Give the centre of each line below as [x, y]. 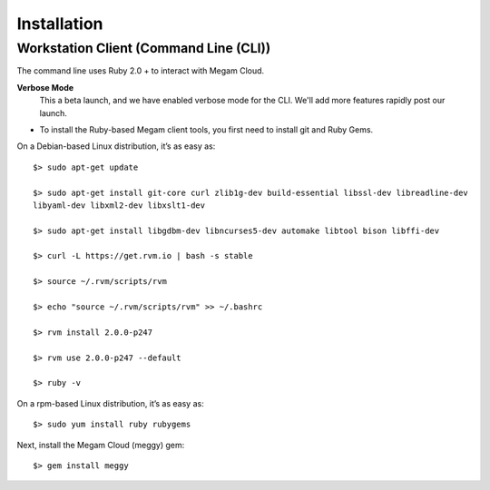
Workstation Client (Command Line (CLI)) [144, 48]
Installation [60, 24]
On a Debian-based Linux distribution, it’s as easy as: [116, 146]
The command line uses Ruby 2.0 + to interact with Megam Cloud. [141, 71]
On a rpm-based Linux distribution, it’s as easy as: [110, 403]
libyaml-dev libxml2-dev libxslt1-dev [119, 205]
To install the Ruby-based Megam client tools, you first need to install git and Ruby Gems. [206, 129]
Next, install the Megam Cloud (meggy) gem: [101, 445]
